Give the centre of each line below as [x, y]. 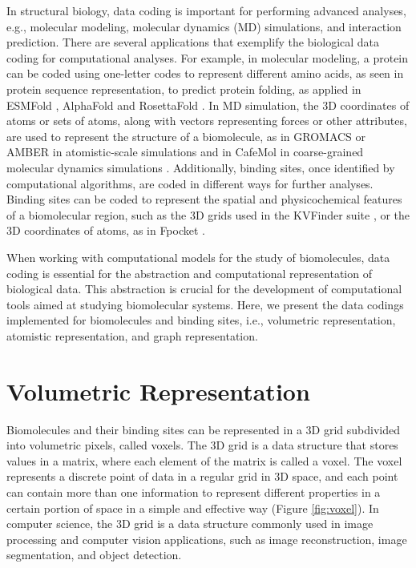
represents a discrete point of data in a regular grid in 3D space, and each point [202, 476]
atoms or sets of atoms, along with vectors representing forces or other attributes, [207, 121]
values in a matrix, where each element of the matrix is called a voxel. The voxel [204, 460]
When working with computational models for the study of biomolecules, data [198, 257]
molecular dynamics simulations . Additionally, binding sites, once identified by [201, 167]
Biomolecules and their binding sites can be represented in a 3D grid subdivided [203, 429]
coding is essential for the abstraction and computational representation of [189, 273]
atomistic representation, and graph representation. [132, 335]
